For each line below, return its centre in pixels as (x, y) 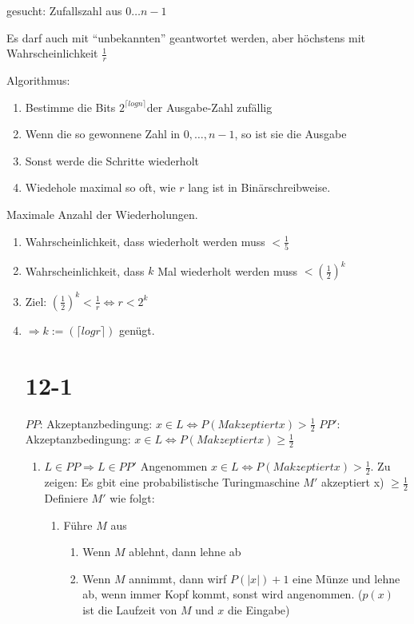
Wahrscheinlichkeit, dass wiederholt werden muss (145, 241)
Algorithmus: (38, 80)
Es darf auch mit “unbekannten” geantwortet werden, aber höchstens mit (186, 37)
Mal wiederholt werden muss (228, 270)
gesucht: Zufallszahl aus (64, 10)
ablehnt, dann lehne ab (185, 552)
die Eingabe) (259, 609)
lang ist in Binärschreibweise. (259, 187)
